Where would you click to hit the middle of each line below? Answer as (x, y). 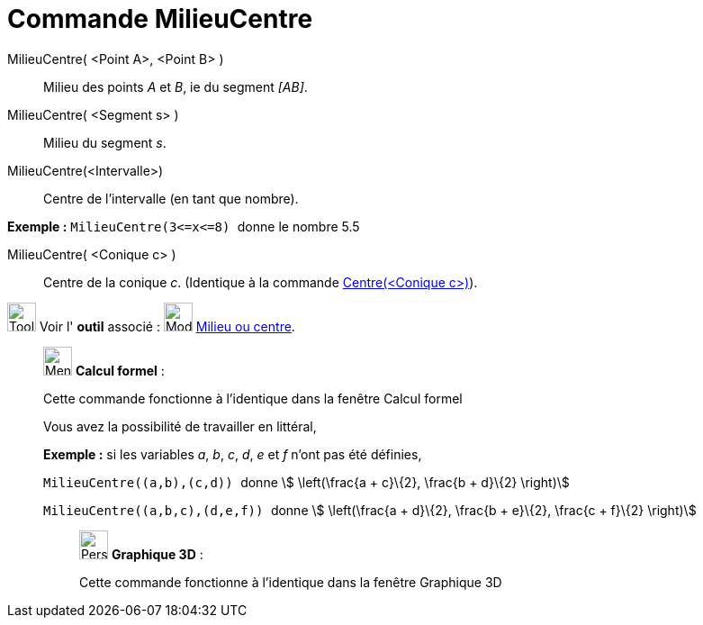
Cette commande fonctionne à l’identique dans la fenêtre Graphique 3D (291, 582)
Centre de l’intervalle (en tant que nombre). (171, 198)
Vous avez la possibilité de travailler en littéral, (180, 426)
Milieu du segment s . (105, 142)
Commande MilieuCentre (160, 19)
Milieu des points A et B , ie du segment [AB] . (176, 86)
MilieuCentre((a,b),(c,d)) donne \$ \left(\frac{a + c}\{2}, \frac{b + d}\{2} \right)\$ (306, 482)
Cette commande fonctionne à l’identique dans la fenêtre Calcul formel (253, 398)
